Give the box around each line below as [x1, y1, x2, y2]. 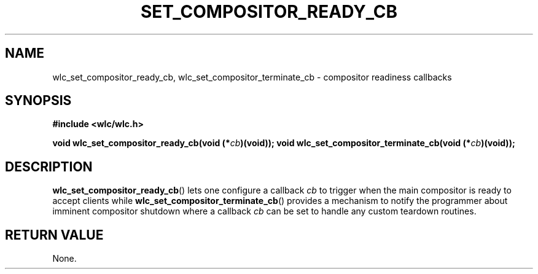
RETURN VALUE [5, 227, 104, 243]
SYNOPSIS [5, 93, 72, 109]
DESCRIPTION [5, 159, 93, 174]
